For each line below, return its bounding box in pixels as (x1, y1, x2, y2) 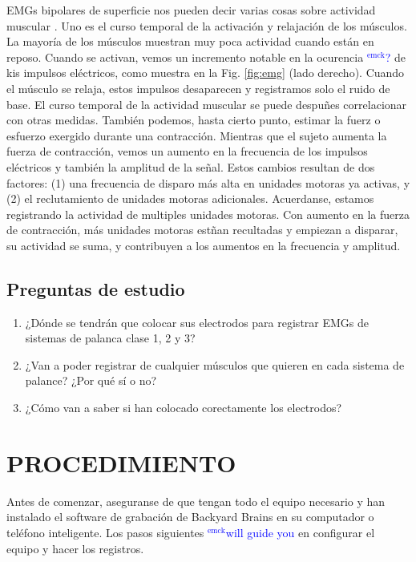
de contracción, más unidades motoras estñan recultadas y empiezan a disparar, (6, 221, 398, 238)
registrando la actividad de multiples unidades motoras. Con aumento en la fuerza (6, 205, 410, 222)
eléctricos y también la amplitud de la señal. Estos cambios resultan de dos (6, 158, 375, 175)
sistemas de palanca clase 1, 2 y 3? (25, 330, 196, 346)
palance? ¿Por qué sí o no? (25, 372, 157, 389)
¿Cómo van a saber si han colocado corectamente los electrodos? (25, 399, 342, 416)
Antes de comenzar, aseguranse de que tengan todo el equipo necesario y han (6, 492, 386, 509)
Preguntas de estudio (6, 276, 185, 301)
